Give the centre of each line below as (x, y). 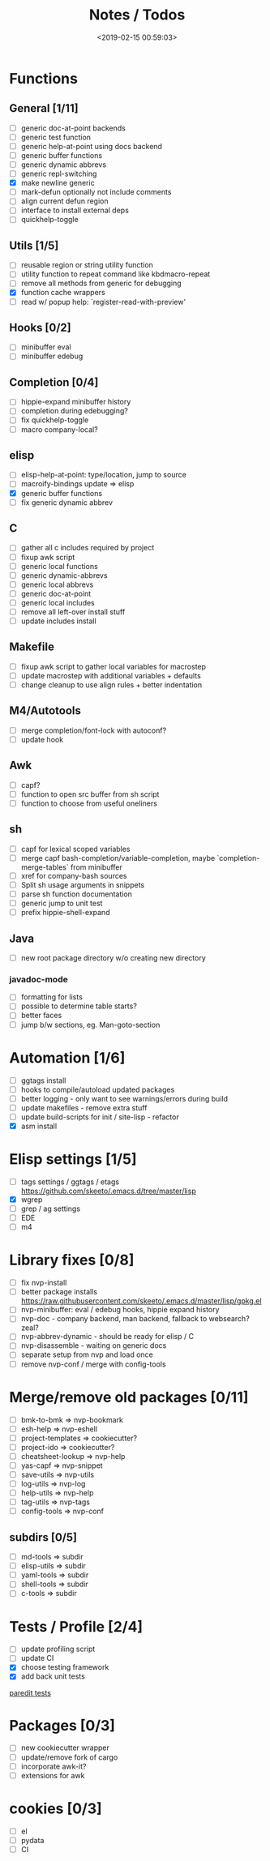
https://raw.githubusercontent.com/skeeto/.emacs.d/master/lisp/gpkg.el (141, 1301)
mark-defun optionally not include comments (96, 192)
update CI (37, 1658)
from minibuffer (96, 867)
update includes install (58, 621)
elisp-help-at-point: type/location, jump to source (104, 475)
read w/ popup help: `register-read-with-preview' (103, 302)
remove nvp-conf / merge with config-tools (93, 1364)
